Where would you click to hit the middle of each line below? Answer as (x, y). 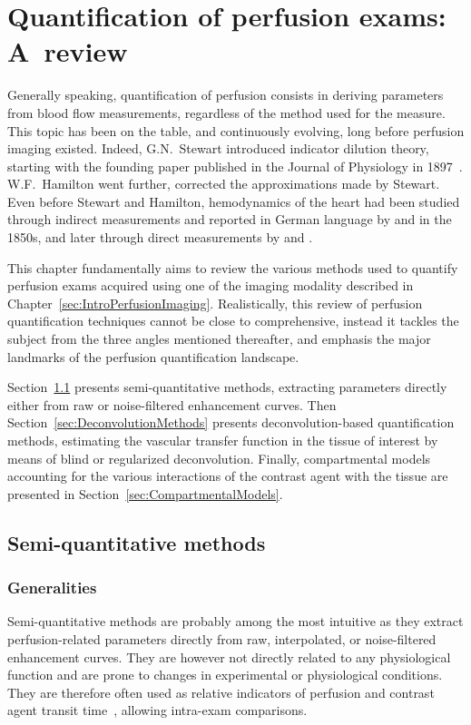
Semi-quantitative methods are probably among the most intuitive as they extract (235, 621)
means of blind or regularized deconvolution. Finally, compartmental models (219, 458)
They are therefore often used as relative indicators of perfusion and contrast (221, 692)
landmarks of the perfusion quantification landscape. (153, 356)
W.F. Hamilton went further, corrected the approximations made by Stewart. (224, 184)
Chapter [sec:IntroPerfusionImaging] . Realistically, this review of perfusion (215, 303)
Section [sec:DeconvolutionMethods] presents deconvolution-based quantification (231, 422)
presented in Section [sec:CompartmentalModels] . (145, 493)
